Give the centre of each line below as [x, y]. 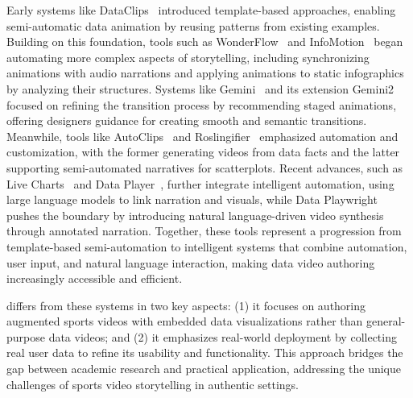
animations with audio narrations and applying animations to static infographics [205, 73]
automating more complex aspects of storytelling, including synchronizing [188, 57]
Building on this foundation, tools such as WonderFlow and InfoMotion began [205, 41]
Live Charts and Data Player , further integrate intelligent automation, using [200, 183]
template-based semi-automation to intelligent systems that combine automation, [207, 246]
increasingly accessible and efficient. [95, 278]
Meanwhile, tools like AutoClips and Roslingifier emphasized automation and [202, 136]
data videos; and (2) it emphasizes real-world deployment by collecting [223, 336]
